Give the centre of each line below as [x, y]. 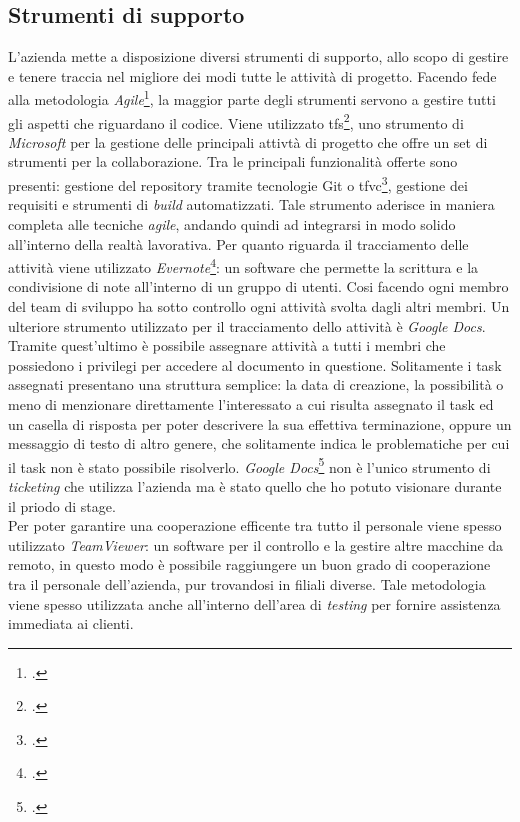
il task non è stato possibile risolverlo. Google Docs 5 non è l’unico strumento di [249, 465]
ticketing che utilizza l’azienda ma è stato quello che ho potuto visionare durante [255, 485]
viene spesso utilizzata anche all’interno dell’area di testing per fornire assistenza [254, 603]
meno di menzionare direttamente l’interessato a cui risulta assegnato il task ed [251, 403]
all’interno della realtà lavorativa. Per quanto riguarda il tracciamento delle [238, 243]
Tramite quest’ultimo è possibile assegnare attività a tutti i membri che [227, 345]
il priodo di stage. [62, 505]
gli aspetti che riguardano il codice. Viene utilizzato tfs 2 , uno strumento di [236, 121]
